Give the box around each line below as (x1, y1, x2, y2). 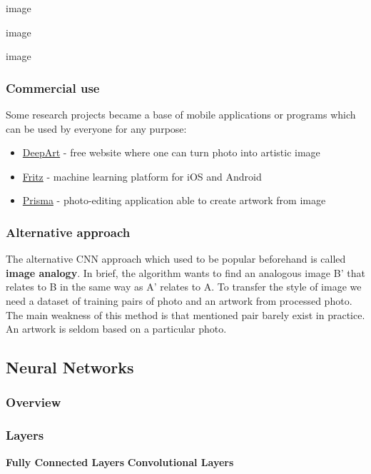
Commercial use (6, 79, 100, 96)
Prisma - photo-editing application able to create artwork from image (22, 193, 326, 208)
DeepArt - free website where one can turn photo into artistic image (22, 145, 320, 160)
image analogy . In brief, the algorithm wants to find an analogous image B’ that (6, 265, 365, 280)
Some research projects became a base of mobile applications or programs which (6, 107, 356, 121)
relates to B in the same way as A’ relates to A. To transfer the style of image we (6, 279, 362, 294)
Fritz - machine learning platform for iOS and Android (22, 168, 262, 183)
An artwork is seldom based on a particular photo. (6, 321, 227, 336)
